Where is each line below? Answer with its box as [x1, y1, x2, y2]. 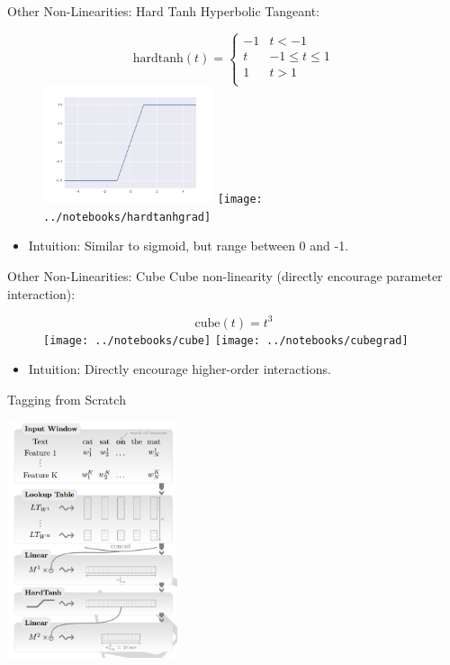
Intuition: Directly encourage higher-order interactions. [28, 360, 331, 378]
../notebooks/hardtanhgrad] [43, 210, 211, 223]
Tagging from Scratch [7, 389, 126, 408]
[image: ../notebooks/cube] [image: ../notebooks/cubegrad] [43, 333, 409, 347]
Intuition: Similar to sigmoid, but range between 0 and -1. [28, 236, 349, 255]
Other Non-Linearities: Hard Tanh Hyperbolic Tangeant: [7, 2, 319, 20]
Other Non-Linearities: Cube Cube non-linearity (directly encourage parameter [7, 267, 443, 286]
